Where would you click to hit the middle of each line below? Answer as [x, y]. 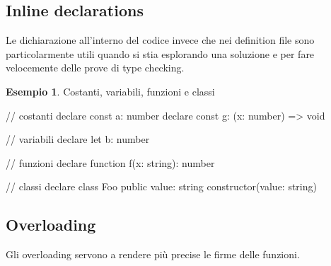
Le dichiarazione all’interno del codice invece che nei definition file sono [160, 40]
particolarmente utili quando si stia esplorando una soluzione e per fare [160, 53]
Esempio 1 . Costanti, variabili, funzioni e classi [110, 91]
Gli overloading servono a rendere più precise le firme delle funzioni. [153, 254]
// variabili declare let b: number [78, 139]
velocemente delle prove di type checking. [95, 68]
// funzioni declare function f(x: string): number [110, 162]
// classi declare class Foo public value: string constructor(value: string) [161, 186]
